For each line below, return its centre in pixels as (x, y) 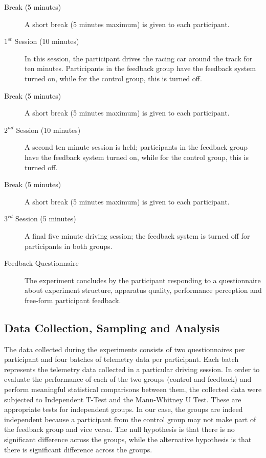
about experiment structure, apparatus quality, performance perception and (143, 290)
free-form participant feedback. (73, 300)
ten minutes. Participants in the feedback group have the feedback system (140, 68)
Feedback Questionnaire (41, 263)
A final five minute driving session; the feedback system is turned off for (137, 235)
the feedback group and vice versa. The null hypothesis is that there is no (119, 429)
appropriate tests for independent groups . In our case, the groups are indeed (124, 409)
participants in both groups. (69, 246)
